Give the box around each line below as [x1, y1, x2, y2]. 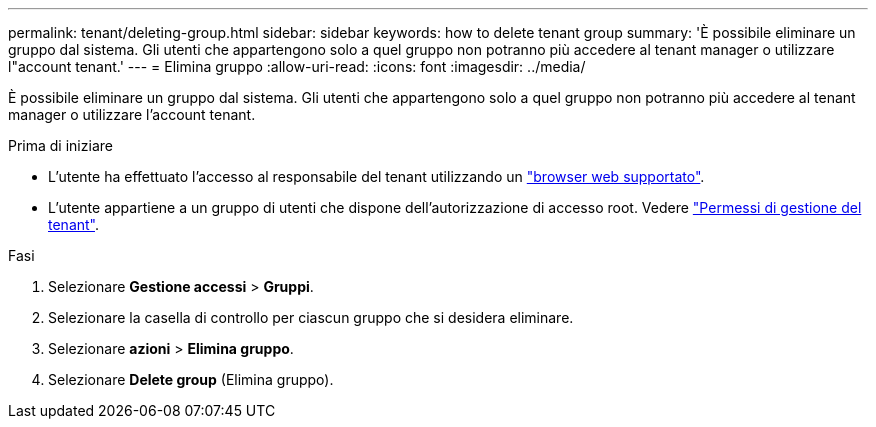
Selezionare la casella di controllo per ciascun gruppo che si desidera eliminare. [48, 309, 574, 326]
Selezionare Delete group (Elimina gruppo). [48, 371, 334, 388]
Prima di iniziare [8, 137, 113, 154]
